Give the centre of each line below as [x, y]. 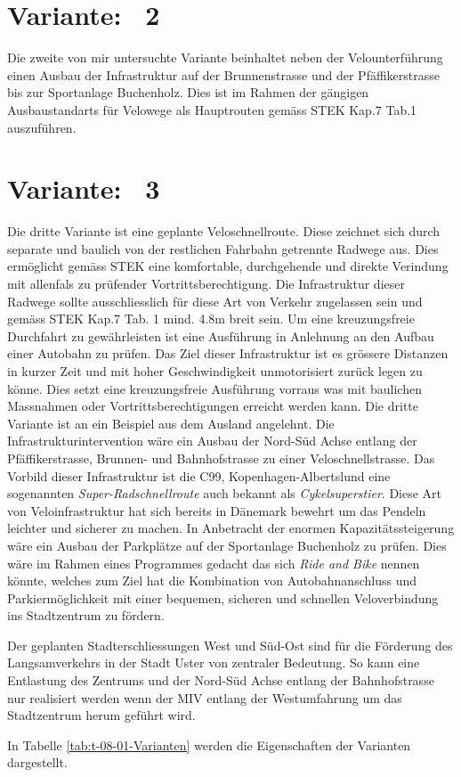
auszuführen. [42, 127]
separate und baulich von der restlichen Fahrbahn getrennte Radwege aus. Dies [223, 248]
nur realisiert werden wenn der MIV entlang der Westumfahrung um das [205, 697]
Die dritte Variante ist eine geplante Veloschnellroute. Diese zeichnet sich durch [224, 231]
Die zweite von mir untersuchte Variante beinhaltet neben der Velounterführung [225, 57]
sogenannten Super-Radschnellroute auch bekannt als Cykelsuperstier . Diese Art [225, 493]
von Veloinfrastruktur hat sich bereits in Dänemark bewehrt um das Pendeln [217, 510]
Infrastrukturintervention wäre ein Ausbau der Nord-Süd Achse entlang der [212, 441]
